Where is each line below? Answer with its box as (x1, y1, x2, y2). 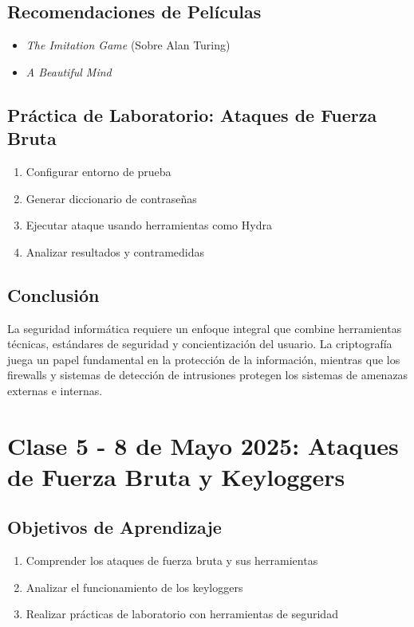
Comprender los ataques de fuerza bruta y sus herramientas (26, 552, 318, 569)
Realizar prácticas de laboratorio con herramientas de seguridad (26, 605, 338, 622)
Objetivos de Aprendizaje (7, 515, 222, 539)
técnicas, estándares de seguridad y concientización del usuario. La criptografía (7, 335, 392, 352)
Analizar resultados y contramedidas (26, 243, 204, 260)
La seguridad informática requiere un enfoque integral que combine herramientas (7, 319, 402, 336)
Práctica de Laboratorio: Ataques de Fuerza (7, 102, 377, 127)
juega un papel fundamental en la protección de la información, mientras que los (7, 351, 400, 367)
